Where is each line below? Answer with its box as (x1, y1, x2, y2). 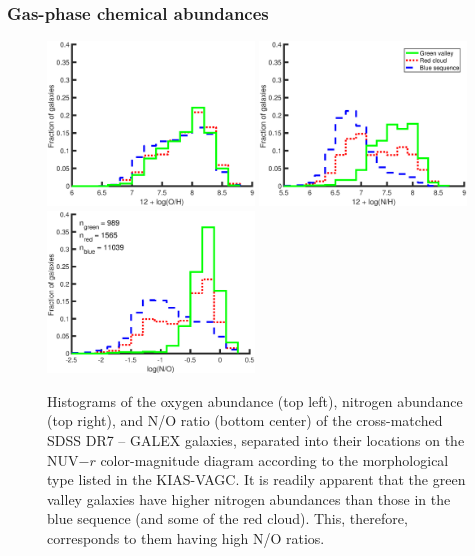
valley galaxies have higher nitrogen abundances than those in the (47, 488, 451, 509)
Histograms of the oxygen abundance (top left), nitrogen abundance (47, 390, 463, 411)
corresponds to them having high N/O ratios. (47, 528, 325, 548)
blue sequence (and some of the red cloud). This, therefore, (47, 508, 408, 529)
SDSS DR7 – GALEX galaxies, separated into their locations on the (47, 430, 465, 451)
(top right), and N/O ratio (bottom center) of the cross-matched (47, 410, 443, 431)
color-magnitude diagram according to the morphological (100, 449, 449, 470)
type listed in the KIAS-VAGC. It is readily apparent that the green (47, 469, 466, 490)
